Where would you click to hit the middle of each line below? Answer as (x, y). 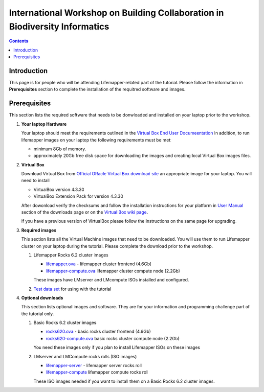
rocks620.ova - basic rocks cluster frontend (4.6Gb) (98, 332)
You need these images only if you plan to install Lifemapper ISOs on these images (117, 347)
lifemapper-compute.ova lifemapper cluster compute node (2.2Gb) (113, 271)
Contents (19, 41)
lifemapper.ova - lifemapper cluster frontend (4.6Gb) (99, 264)
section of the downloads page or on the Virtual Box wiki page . (85, 212)
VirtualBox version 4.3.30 (59, 189)
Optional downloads (42, 298)
